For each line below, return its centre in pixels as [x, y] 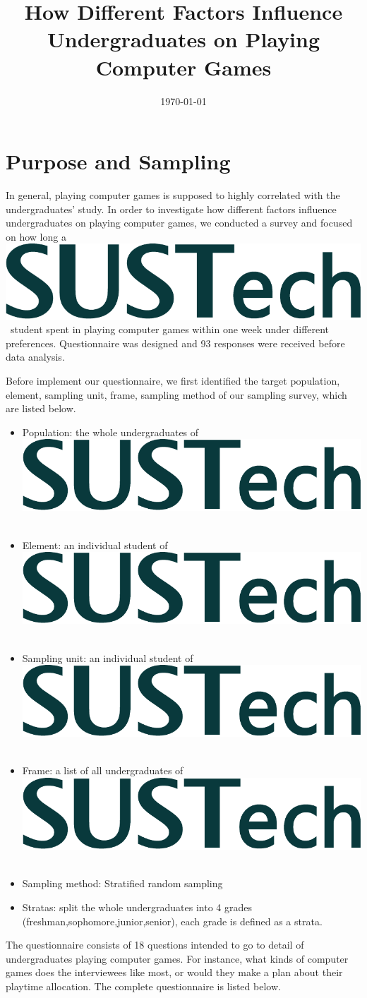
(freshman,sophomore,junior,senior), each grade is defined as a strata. [172, 921]
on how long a [36, 236]
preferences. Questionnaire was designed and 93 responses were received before [175, 343]
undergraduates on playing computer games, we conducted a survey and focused [179, 223]
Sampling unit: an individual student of [108, 657]
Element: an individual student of [95, 545]
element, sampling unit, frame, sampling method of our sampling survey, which [176, 394]
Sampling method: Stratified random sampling [122, 883]
